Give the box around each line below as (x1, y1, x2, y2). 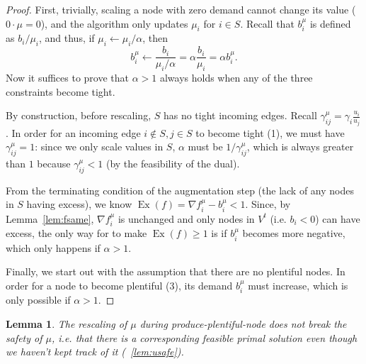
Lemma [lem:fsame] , (6, 211, 94, 226)
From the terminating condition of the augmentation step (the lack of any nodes (6, 182, 355, 197)
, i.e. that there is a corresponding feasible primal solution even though (52, 330, 358, 345)
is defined (309, 16, 351, 31)
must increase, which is (248, 277, 348, 292)
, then (142, 31, 168, 45)
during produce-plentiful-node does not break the (139, 316, 347, 331)
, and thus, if (39, 31, 95, 45)
